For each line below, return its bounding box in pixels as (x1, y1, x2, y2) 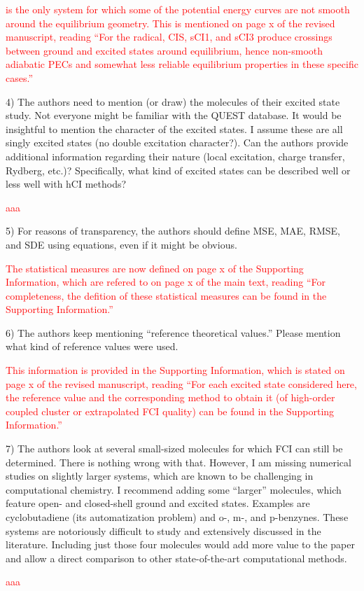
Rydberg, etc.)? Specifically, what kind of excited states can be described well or (6, 162, 351, 177)
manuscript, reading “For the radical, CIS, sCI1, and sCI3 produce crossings (6, 29, 332, 44)
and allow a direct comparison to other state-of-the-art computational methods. (6, 550, 347, 565)
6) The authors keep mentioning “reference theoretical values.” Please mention (6, 325, 341, 340)
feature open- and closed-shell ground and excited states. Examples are (6, 496, 310, 510)
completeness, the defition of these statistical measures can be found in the (6, 288, 327, 303)
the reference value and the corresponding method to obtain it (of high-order (6, 390, 335, 405)
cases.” (6, 70, 34, 85)
